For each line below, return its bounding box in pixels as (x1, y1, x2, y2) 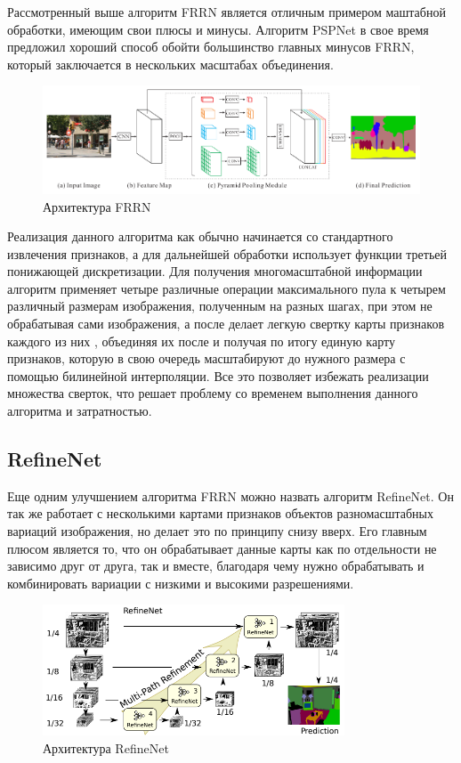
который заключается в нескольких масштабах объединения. (7, 54, 334, 73)
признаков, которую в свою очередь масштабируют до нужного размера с (7, 349, 406, 368)
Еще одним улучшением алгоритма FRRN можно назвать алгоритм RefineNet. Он (7, 486, 454, 505)
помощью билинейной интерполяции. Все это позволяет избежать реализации (7, 366, 429, 385)
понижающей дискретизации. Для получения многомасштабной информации (7, 262, 423, 280)
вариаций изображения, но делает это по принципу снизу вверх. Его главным (7, 522, 427, 540)
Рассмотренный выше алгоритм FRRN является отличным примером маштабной (7, 3, 446, 20)
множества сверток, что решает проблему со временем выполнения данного (7, 384, 418, 402)
